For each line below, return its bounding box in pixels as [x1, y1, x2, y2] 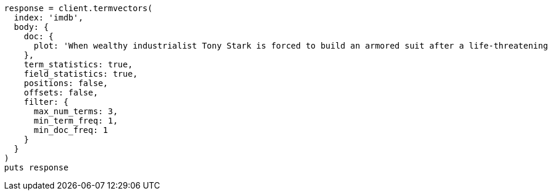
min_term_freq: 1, [33, 116, 118, 125]
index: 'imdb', [13, 13, 83, 22]
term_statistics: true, [23, 60, 133, 69]
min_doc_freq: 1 [33, 125, 109, 135]
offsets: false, [23, 88, 99, 97]
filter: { [23, 97, 69, 107]
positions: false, [23, 78, 109, 88]
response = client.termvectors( [4, 4, 153, 13]
